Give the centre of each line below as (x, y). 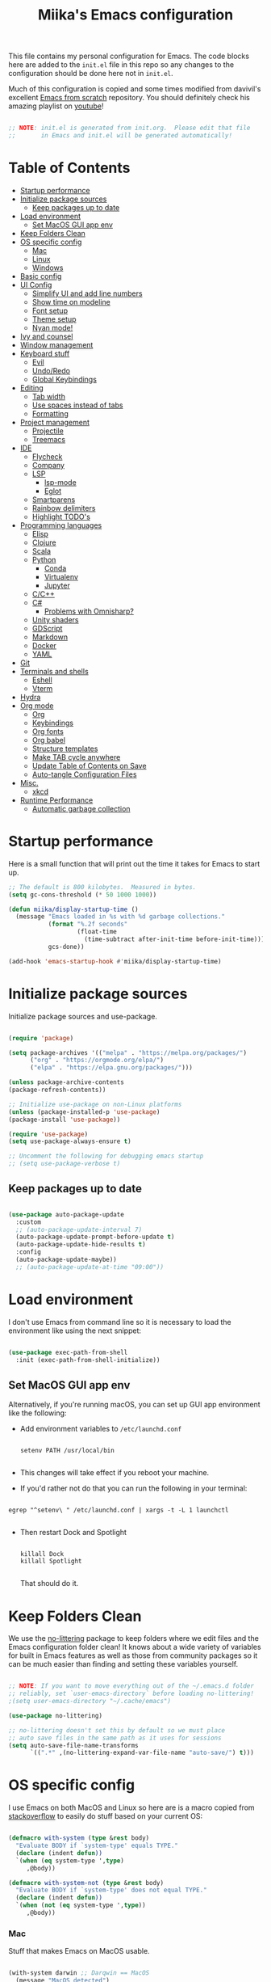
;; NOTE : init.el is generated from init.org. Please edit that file (129, 128)
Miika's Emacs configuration (135, 15)
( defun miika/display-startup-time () (73, 909)
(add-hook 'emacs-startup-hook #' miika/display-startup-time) (115, 961)
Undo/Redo (51, 370)
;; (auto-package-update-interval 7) (79, 1229)
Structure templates (65, 749)
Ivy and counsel (46, 336)
